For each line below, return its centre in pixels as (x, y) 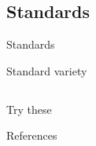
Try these (29, 109)
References (32, 135)
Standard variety (47, 70)
